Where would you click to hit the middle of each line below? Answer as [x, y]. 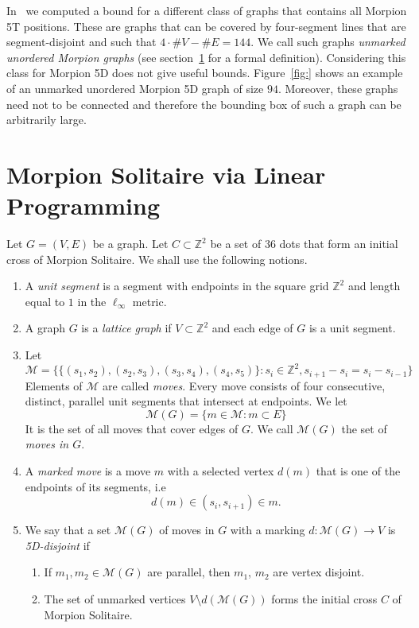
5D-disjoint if [57, 545]
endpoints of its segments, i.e [95, 486]
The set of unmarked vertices [115, 598]
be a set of [236, 244]
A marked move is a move [88, 470]
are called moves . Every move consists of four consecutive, [244, 385]
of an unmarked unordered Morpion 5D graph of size [135, 88]
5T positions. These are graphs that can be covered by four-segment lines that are [206, 26]
